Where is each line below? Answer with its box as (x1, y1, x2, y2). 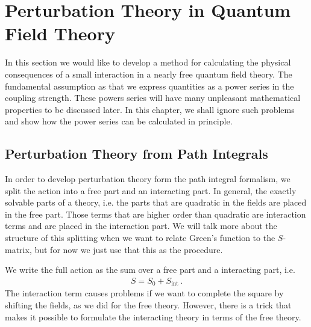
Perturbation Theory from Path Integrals (5, 144, 268, 163)
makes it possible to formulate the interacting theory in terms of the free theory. (5, 310, 301, 323)
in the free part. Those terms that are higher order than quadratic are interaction (5, 207, 306, 220)
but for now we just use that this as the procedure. (34, 243, 223, 255)
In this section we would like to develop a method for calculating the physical (5, 56, 291, 69)
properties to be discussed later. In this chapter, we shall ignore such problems (5, 103, 295, 115)
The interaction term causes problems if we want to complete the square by (5, 287, 284, 299)
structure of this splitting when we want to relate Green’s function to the (5, 231, 275, 244)
